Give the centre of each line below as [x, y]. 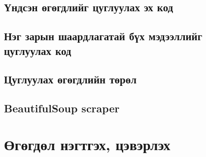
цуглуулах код [38, 50]
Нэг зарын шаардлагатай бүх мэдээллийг [103, 36]
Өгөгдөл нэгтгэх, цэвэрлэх [87, 144]
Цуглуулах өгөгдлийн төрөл [70, 79]
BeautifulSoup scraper [62, 108]
